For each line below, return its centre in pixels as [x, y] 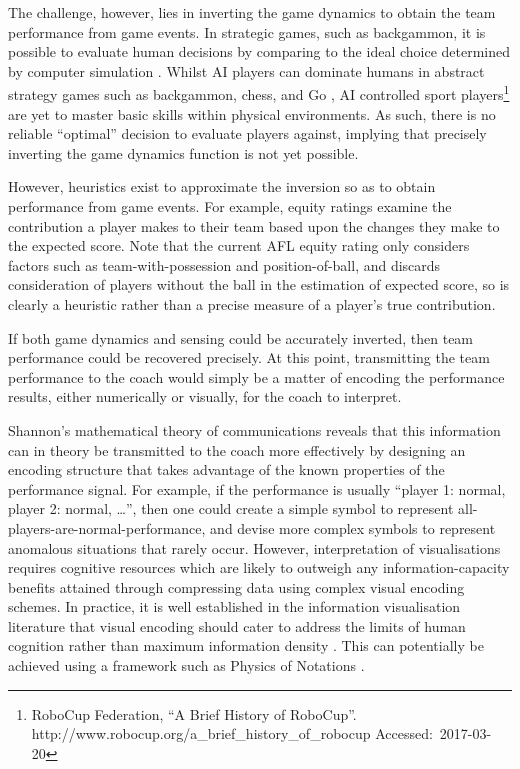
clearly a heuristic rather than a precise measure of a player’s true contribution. [252, 303]
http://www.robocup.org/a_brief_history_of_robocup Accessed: [232, 733]
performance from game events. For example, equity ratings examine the [230, 206]
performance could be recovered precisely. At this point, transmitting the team [249, 357]
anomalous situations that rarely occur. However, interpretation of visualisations [254, 547]
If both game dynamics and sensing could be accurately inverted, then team [241, 337]
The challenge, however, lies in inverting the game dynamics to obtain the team [252, 12]
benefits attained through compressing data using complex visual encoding [236, 586]
